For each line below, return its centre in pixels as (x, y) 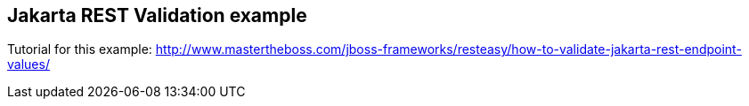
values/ (28, 64)
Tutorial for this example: (80, 49)
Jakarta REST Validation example (157, 15)
